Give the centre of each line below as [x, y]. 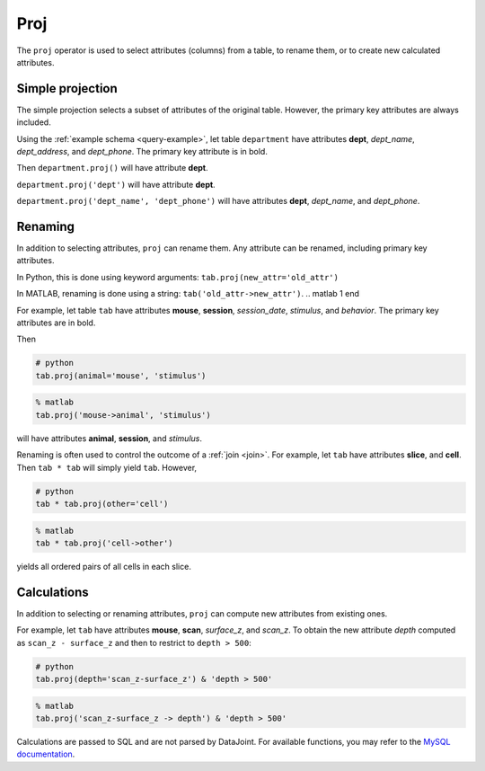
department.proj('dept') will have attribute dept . [116, 184]
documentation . [46, 754]
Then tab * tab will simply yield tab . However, [107, 467]
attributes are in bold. [56, 323]
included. [34, 122]
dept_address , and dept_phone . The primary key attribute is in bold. [142, 152]
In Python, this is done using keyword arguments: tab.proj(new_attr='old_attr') [177, 277]
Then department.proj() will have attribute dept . [112, 168]
